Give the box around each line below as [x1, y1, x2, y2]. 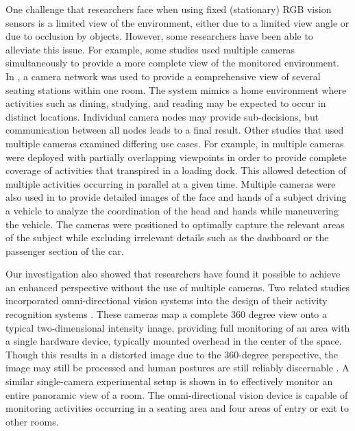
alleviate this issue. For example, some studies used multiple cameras [5, 42, 295, 56]
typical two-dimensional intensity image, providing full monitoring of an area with [5, 320, 350, 334]
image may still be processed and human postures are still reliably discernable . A [5, 360, 350, 375]
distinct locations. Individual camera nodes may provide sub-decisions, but [5, 109, 319, 123]
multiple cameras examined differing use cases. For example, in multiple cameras [5, 136, 344, 150]
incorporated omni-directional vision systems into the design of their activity [5, 293, 328, 308]
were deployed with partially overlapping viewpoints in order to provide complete [5, 149, 347, 164]
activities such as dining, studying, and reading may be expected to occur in [5, 96, 326, 110]
